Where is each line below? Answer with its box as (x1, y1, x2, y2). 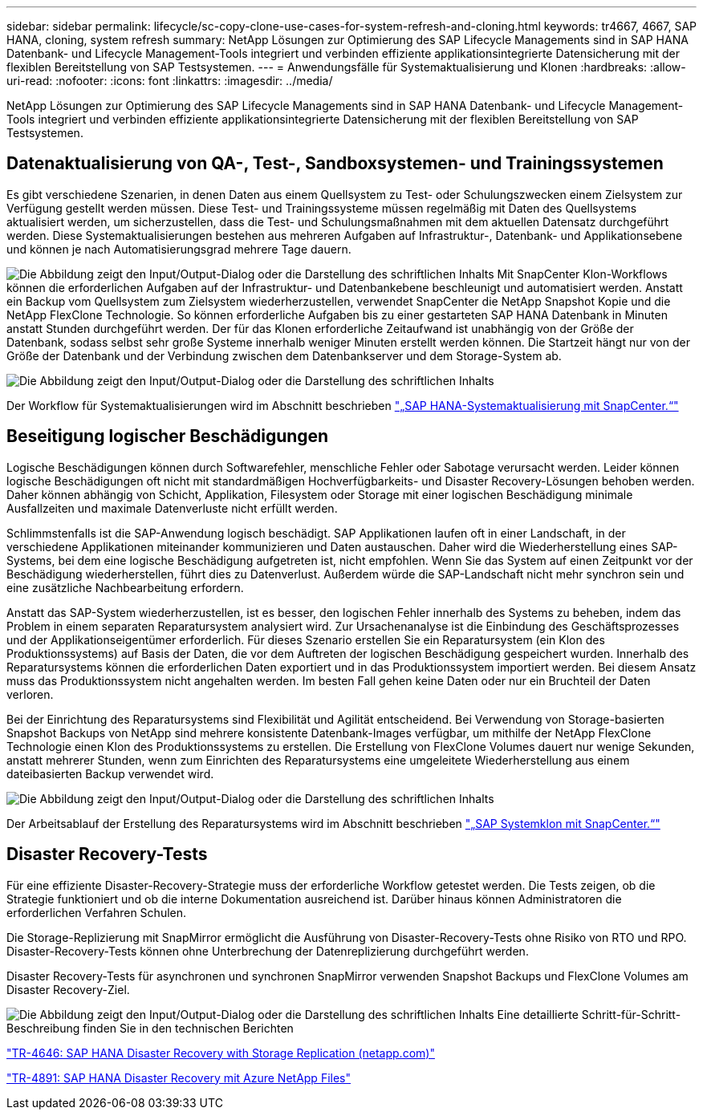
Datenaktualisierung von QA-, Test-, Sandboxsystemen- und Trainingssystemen (6, 153, 664, 174)
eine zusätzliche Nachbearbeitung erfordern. (6, 580, 244, 595)
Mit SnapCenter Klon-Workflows (497, 266, 668, 281)
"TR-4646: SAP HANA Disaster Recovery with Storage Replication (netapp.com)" (6, 1045, 435, 1060)
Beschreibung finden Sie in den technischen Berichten (6, 1021, 294, 1035)
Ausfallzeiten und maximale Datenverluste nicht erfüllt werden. (6, 501, 338, 515)
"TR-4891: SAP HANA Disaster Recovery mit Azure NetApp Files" (6, 1070, 351, 1085)
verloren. (6, 687, 54, 701)
